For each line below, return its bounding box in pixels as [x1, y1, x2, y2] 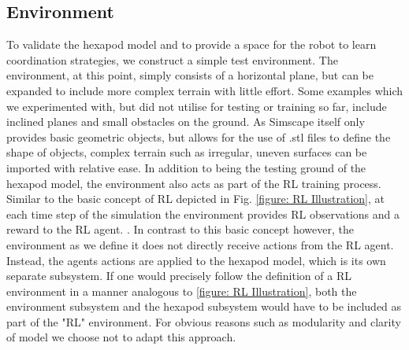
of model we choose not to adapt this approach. [6, 329, 236, 345]
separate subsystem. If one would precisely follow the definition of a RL [6, 267, 351, 284]
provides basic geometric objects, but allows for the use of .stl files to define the [6, 128, 391, 145]
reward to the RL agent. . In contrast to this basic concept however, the [6, 221, 354, 238]
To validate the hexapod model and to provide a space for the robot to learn [6, 36, 377, 53]
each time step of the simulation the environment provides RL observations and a [6, 205, 400, 222]
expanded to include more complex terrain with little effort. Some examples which [6, 82, 403, 98]
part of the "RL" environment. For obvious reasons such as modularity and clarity [6, 313, 401, 330]
